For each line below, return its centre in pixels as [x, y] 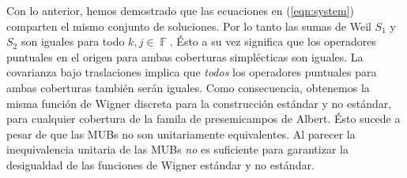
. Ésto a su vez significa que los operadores [273, 41]
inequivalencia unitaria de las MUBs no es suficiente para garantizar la [177, 149]
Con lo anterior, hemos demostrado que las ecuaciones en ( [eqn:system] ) [180, 10]
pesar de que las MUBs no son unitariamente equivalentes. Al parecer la [181, 133]
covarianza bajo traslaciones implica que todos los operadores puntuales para [192, 72]
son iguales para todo [73, 41]
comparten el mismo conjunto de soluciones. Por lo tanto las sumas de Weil [189, 26]
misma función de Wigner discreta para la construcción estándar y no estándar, [199, 103]
